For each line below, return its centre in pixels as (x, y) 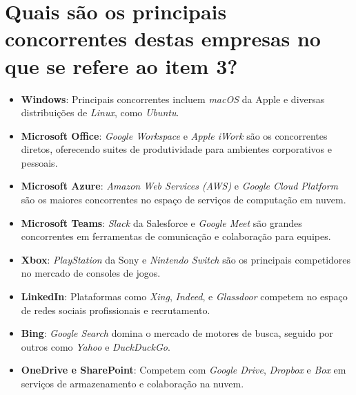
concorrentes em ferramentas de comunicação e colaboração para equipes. (176, 236)
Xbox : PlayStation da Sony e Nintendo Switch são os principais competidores (186, 259)
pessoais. (39, 162)
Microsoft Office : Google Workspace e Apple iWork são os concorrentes (174, 135)
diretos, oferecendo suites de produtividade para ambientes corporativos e (176, 149)
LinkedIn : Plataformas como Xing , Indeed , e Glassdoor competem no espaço (184, 296)
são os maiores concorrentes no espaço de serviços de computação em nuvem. (184, 200)
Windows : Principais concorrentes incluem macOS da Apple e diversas (173, 99)
